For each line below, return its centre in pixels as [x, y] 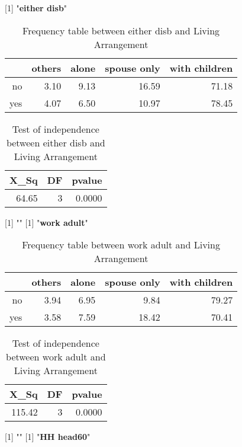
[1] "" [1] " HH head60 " [48, 437]
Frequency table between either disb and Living [121, 30]
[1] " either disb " [36, 8]
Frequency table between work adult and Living [121, 245]
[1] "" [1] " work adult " [46, 222]
